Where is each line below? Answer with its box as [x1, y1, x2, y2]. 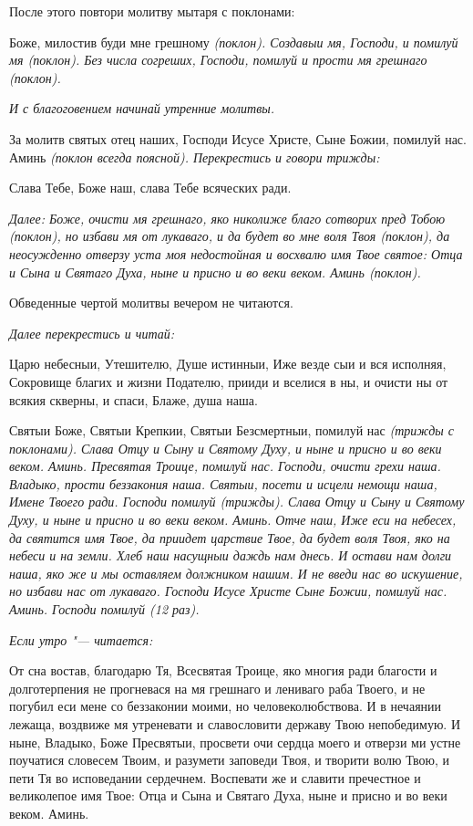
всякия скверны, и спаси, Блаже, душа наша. [9, 390, 258, 409]
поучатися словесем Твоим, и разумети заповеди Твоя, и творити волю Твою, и [9, 750, 450, 769]
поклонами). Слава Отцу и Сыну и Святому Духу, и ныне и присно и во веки [9, 438, 442, 457]
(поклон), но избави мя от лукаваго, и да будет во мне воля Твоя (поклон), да [9, 226, 450, 246]
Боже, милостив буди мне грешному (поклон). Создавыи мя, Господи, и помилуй [9, 32, 458, 51]
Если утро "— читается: [9, 630, 153, 649]
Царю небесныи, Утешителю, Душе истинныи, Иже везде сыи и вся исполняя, [9, 354, 447, 373]
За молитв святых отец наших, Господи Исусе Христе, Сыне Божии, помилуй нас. [9, 129, 467, 148]
